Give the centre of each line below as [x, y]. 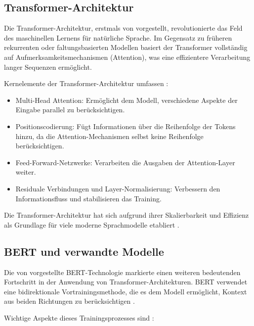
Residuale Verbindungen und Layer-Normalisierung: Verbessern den [118, 188]
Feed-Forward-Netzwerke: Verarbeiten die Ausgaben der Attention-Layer [125, 162]
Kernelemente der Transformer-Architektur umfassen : [86, 83]
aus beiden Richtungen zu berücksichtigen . [69, 301]
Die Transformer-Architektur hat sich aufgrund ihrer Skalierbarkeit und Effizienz [127, 215]
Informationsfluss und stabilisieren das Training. [88, 198]
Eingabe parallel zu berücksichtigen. [70, 110]
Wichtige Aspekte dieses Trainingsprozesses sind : [79, 317]
